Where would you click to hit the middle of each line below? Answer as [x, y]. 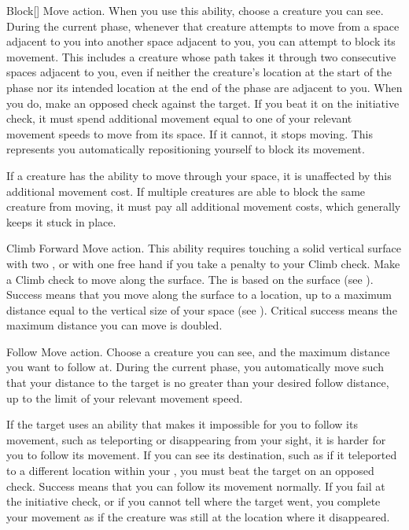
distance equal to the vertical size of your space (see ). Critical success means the [202, 309]
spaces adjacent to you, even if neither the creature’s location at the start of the [199, 72]
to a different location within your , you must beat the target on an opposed [190, 471]
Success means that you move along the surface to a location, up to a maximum [199, 294]
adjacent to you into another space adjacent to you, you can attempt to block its [201, 41]
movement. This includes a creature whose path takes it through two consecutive [201, 56]
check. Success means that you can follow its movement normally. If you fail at [196, 486]
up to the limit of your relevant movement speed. [125, 397]
